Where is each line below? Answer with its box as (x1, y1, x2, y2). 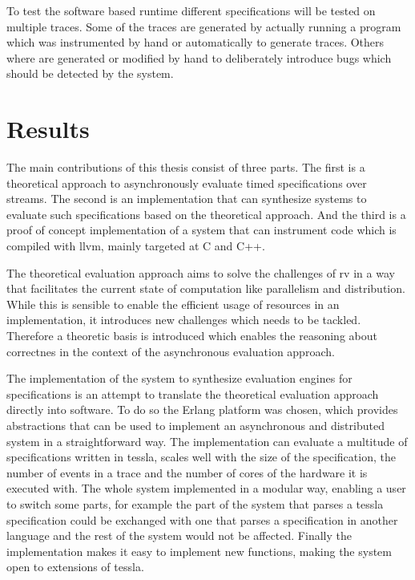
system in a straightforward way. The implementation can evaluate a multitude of (6, 432, 408, 449)
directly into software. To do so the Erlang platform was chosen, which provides (6, 401, 398, 418)
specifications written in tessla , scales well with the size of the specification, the (6, 448, 396, 465)
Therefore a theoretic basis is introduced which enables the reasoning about (6, 327, 377, 344)
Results (6, 112, 90, 145)
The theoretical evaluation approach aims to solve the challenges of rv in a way (6, 264, 395, 281)
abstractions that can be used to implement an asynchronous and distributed (6, 417, 385, 433)
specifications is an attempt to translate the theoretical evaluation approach (6, 385, 379, 402)
